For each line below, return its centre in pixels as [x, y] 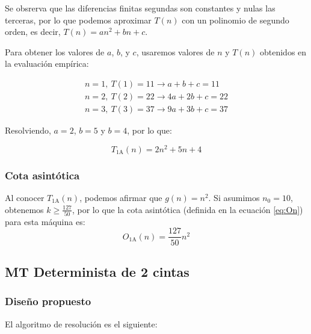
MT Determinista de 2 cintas [97, 271]
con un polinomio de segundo [236, 20]
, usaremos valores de [175, 51]
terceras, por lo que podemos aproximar [78, 20]
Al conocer [25, 197]
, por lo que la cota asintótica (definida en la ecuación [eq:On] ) [187, 209]
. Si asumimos [234, 197]
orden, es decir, [33, 32]
